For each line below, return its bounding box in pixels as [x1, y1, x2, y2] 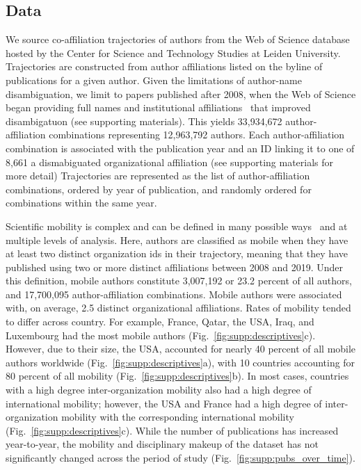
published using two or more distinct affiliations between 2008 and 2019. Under [6, 259, 343, 274]
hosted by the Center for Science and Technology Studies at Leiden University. [6, 45, 341, 60]
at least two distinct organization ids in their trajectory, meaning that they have [6, 246, 348, 261]
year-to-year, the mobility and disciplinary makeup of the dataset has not [6, 437, 319, 451]
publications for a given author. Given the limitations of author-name [6, 72, 302, 87]
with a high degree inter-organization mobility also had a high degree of [6, 382, 312, 397]
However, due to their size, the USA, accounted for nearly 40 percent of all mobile [6, 341, 356, 356]
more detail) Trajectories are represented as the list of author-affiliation [6, 168, 310, 183]
